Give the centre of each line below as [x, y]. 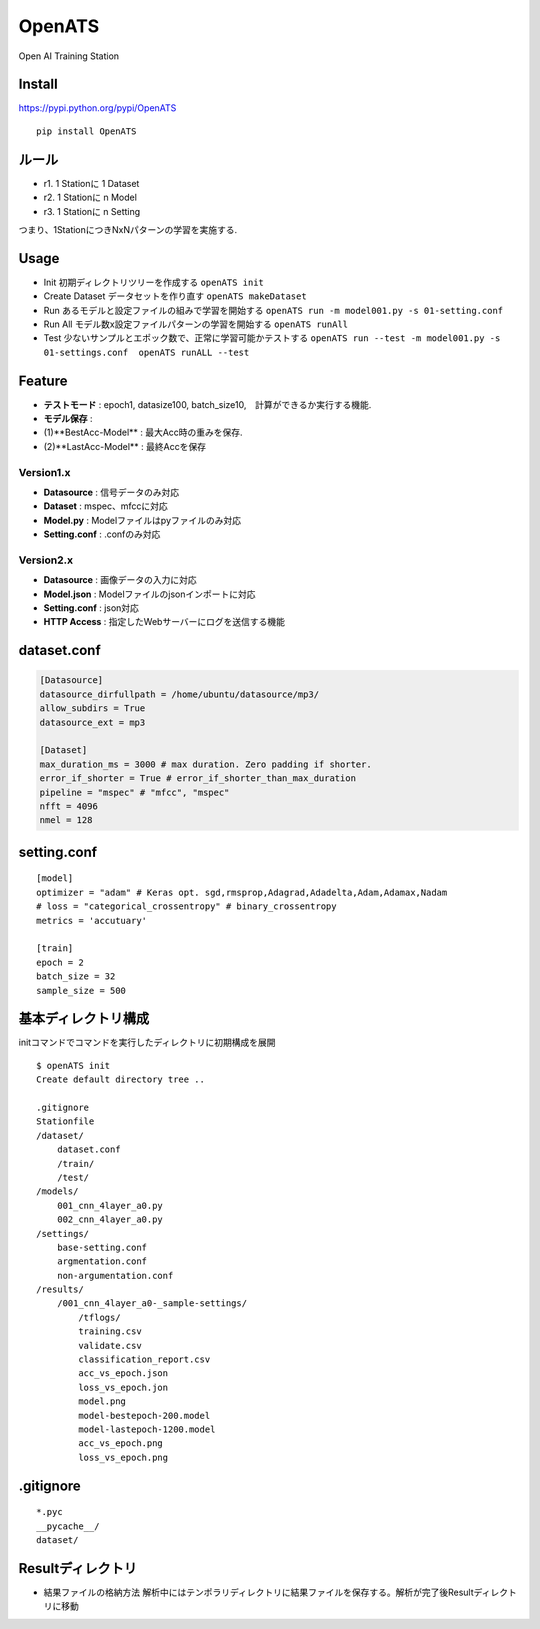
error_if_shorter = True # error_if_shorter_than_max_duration [198, 778]
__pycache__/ [68, 1526]
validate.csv [110, 1345]
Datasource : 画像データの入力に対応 [120, 580]
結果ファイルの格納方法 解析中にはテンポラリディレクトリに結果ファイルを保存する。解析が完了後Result [258, 1592]
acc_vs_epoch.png [121, 1443]
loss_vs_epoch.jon [123, 1387]
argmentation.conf [102, 1261]
